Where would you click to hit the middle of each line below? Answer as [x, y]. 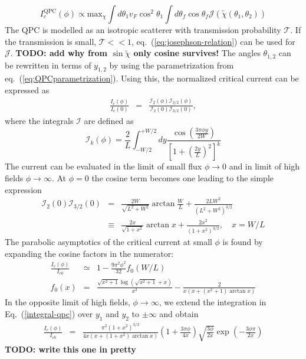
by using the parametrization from [172, 65]
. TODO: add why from [59, 53]
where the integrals [39, 121]
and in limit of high [264, 166]
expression [23, 189]
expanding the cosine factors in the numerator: [89, 253]
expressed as [27, 90]
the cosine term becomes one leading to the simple [183, 178]
